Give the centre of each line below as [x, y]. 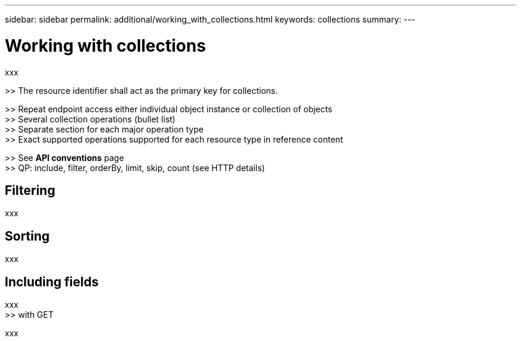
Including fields [52, 282]
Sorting [27, 236]
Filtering [30, 190]
